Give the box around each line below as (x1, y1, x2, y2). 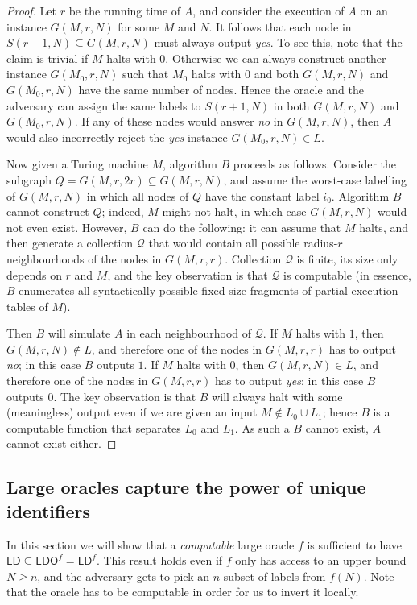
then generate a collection (6, 234, 134, 251)
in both (273, 97, 310, 114)
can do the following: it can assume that (142, 218, 341, 235)
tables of (6, 297, 48, 314)
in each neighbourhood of (126, 325, 252, 342)
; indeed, (101, 203, 144, 220)
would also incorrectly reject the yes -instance (6, 128, 228, 145)
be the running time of (68, 2, 181, 19)
